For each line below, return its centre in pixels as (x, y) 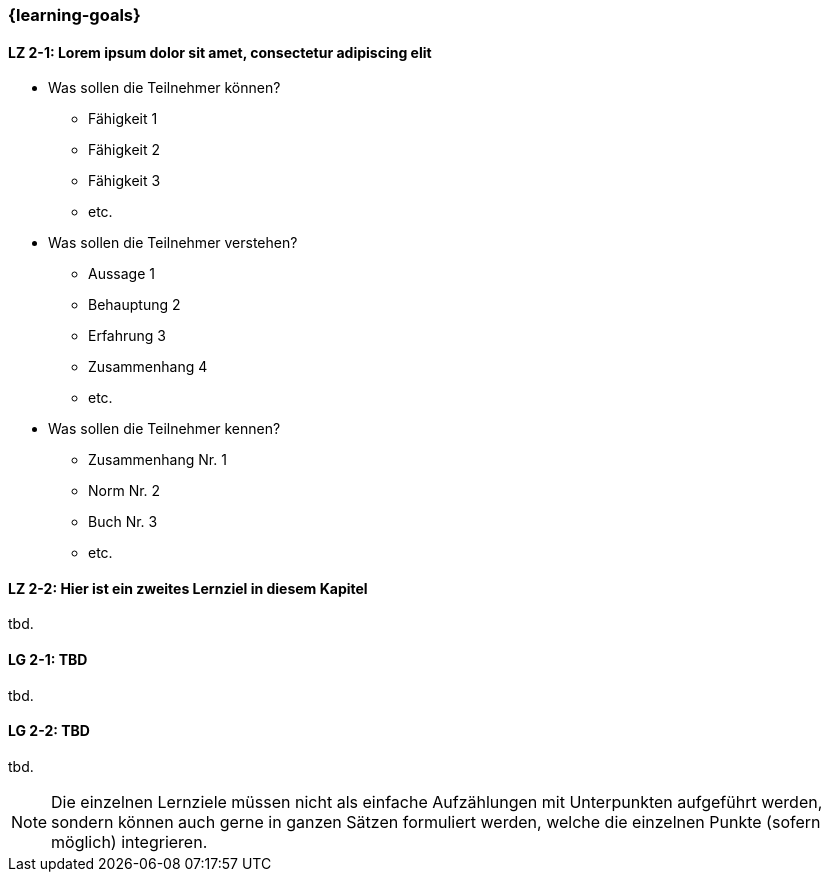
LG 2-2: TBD (49, 731)
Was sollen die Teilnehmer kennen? (164, 429)
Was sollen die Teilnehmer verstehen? (173, 243)
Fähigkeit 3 (124, 181)
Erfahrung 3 (127, 336)
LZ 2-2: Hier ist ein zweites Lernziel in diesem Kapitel (188, 588)
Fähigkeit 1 (123, 119)
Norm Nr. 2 (124, 491)
